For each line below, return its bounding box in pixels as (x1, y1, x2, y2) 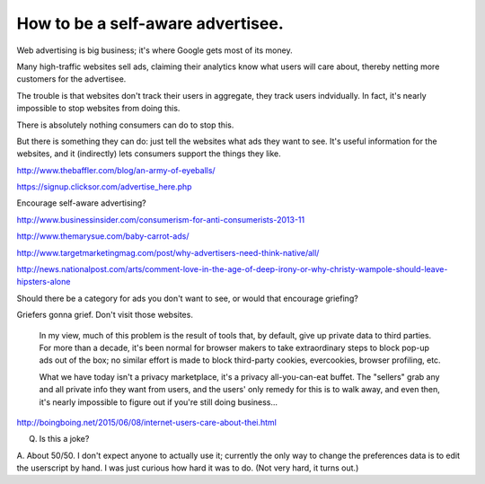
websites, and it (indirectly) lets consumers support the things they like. (16, 148, 282, 159)
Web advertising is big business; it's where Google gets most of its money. (16, 45, 293, 56)
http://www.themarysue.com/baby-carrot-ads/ (16, 231, 190, 242)
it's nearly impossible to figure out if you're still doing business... (39, 396, 278, 408)
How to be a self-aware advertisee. (16, 13, 285, 33)
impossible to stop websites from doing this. (16, 103, 181, 114)
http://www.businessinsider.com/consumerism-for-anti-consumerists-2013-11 (16, 214, 305, 224)
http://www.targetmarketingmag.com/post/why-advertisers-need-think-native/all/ (16, 247, 320, 258)
